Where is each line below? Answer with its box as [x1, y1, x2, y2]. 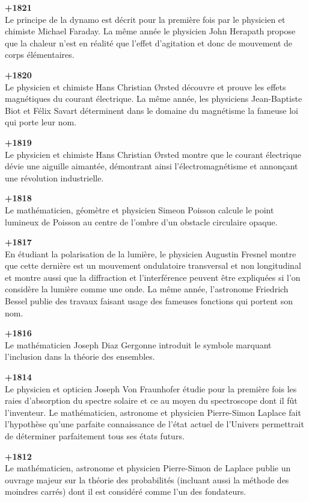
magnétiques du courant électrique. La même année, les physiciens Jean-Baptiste [5, 92, 302, 105]
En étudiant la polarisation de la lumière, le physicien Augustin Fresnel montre [5, 247, 296, 260]
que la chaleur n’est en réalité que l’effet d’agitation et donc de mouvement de [5, 36, 293, 49]
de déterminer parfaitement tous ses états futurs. [5, 430, 185, 442]
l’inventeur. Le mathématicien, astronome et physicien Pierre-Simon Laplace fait [5, 406, 301, 418]
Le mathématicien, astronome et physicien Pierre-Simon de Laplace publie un [5, 462, 291, 474]
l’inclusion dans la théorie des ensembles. [5, 350, 155, 363]
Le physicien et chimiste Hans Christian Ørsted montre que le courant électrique [5, 148, 302, 160]
